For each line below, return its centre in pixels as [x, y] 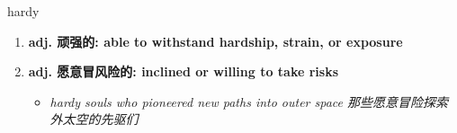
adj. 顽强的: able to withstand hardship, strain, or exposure [215, 41]
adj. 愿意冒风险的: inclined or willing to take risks [184, 71]
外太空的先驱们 [94, 119]
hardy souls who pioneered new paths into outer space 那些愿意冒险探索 [249, 101]
